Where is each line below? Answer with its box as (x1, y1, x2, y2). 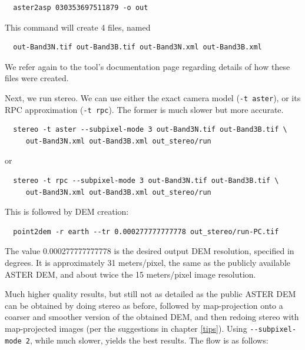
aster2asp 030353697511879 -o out (13, 4, 148, 12)
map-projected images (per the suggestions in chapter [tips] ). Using (5, 322, 247, 334)
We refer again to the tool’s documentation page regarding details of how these (5, 60, 290, 72)
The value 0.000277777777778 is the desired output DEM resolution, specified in (5, 245, 294, 257)
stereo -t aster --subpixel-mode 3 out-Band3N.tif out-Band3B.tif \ (13, 125, 287, 134)
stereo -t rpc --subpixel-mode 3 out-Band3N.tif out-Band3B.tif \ (13, 176, 279, 185)
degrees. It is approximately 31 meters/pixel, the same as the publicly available (5, 256, 291, 269)
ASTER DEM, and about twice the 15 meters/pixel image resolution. (5, 268, 256, 280)
